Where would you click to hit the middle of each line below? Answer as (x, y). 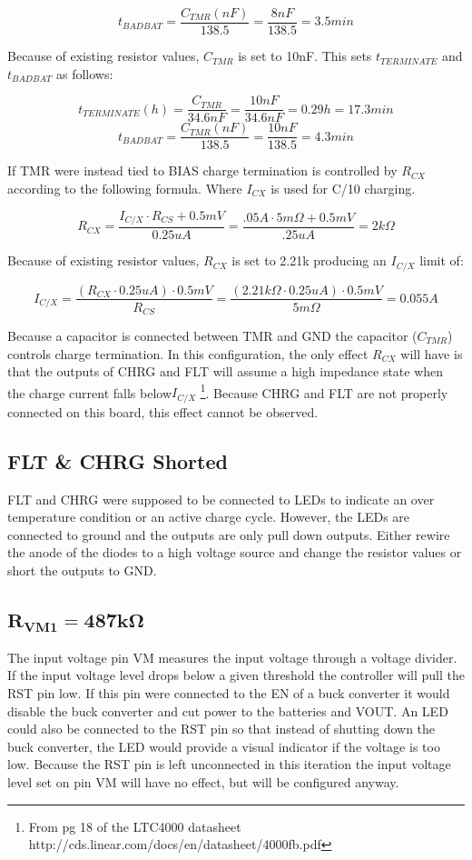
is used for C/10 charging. (343, 188)
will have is (432, 353)
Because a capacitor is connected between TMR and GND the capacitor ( (212, 336)
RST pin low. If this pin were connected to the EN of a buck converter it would (229, 693)
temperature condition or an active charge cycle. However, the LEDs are (209, 517)
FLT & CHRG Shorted (118, 460)
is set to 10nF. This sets (305, 56)
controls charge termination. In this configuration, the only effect (188, 353)
